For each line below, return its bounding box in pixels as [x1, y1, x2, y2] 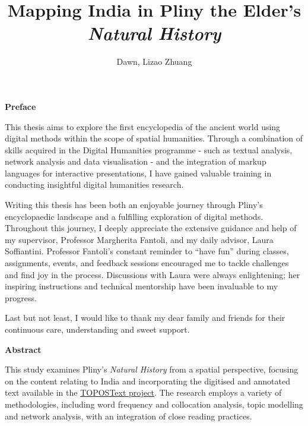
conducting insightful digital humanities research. [5, 178, 184, 191]
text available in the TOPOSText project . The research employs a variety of [5, 386, 282, 399]
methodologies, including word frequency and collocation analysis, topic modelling [5, 397, 303, 410]
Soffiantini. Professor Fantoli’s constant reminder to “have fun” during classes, [5, 245, 289, 257]
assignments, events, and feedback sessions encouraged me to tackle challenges [5, 257, 289, 269]
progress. [5, 291, 37, 304]
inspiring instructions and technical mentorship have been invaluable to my [5, 280, 278, 292]
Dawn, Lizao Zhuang [116, 55, 192, 68]
